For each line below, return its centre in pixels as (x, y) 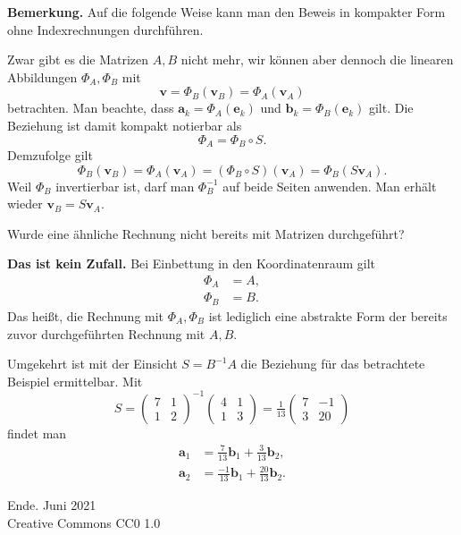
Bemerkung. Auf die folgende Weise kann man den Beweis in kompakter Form (226, 12)
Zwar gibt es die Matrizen (78, 59)
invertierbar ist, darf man (125, 186)
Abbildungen (42, 76)
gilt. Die (391, 108)
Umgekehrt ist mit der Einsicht (92, 364)
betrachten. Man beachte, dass (91, 108)
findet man (37, 433)
